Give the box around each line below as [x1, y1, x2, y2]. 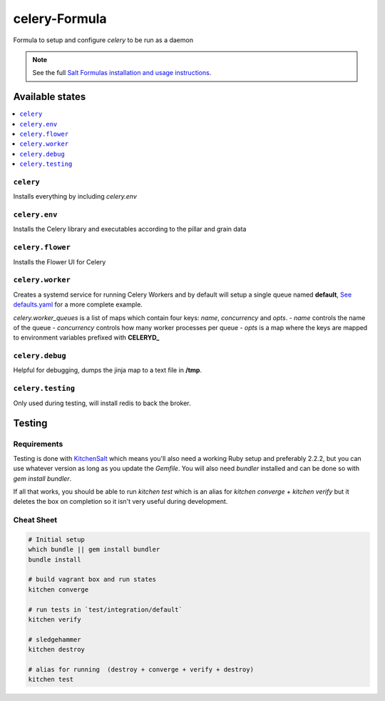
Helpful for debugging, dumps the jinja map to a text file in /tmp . [13, 366, 202, 374]
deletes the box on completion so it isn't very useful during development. [13, 497, 228, 506]
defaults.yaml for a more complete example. [13, 300, 143, 309]
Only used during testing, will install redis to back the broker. [13, 399, 192, 407]
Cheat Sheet [13, 515, 57, 525]
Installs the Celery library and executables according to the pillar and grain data [13, 225, 247, 234]
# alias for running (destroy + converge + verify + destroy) [28, 665, 255, 673]
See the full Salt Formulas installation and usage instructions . [32, 69, 212, 77]
